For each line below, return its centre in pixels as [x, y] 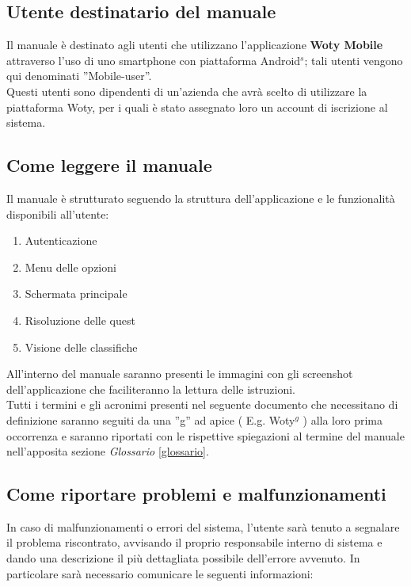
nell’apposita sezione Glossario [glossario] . [108, 451]
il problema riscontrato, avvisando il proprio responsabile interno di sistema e [194, 542]
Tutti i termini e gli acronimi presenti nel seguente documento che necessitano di [202, 404]
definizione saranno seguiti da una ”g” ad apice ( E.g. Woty [151, 419]
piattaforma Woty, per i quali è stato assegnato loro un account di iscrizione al [197, 107]
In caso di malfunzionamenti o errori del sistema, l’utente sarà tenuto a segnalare [203, 526]
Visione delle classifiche [81, 347]
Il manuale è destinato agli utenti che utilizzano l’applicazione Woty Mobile [195, 45]
